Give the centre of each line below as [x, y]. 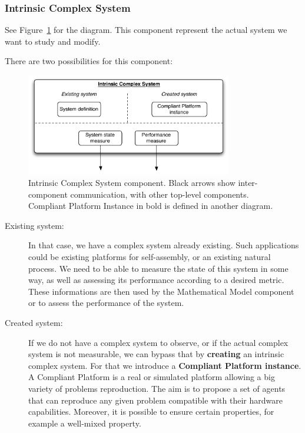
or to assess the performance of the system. [106, 303]
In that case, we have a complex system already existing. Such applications [164, 245]
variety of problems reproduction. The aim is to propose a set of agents [157, 389]
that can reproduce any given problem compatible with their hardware [155, 400]
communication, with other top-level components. [160, 194]
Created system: [34, 323]
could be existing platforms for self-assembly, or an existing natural [150, 257]
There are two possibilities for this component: [89, 61]
